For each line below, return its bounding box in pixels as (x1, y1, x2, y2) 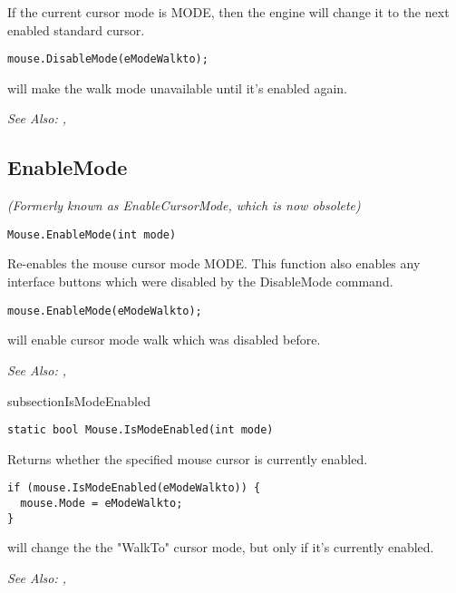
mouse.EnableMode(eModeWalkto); (7, 304, 202, 317)
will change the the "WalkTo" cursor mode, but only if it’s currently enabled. (7, 538, 434, 557)
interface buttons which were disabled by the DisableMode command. (7, 272, 393, 291)
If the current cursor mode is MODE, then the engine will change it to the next (7, 3, 450, 21)
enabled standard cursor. (7, 20, 145, 39)
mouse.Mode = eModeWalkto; (20, 497, 183, 510)
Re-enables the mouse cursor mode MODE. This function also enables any (7, 254, 421, 273)
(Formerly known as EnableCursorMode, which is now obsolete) (7, 196, 361, 215)
